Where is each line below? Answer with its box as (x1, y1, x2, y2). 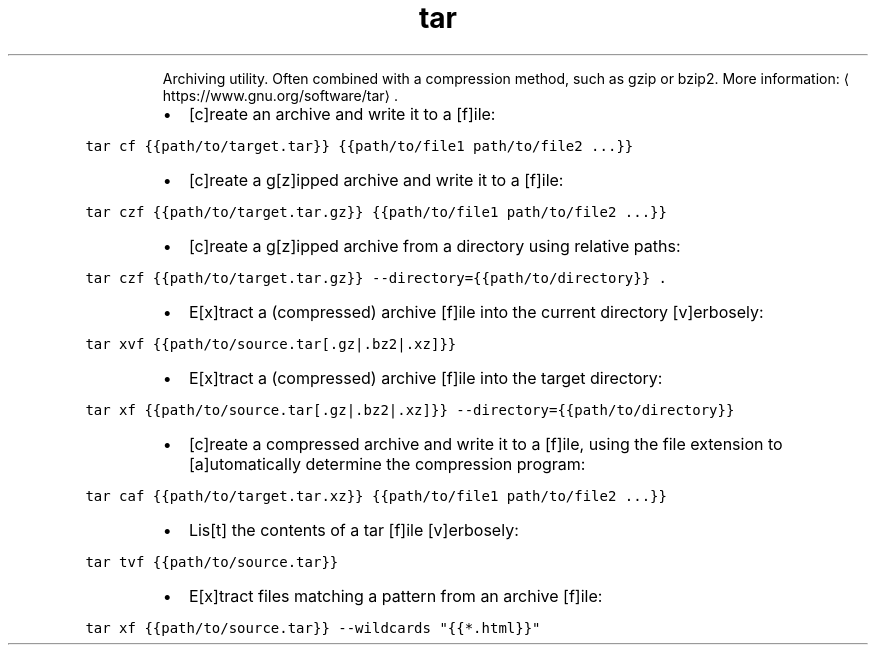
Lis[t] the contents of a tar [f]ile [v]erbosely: (188, 519, 519, 540)
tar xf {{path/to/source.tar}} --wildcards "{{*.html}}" (85, 619, 541, 636)
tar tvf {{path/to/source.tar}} (85, 553, 339, 570)
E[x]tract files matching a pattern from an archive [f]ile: (188, 585, 603, 606)
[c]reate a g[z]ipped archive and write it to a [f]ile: (188, 169, 564, 190)
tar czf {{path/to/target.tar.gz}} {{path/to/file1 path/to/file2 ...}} (85, 203, 667, 220)
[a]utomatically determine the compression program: (188, 453, 586, 474)
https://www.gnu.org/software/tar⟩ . (162, 86, 398, 104)
